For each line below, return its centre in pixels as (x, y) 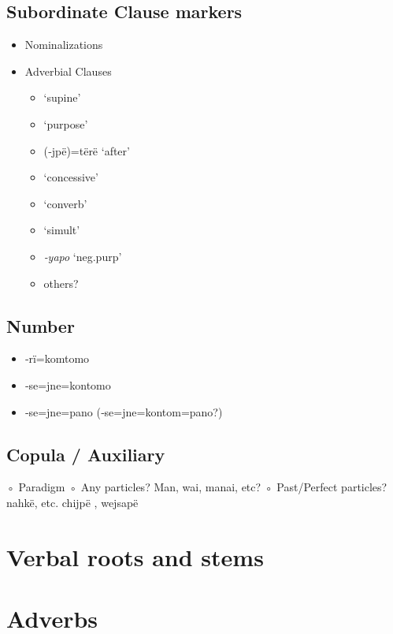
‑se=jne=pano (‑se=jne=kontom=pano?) (124, 411)
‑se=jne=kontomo (68, 384)
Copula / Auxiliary (86, 454)
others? (61, 283)
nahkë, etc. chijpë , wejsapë (72, 502)
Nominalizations (64, 45)
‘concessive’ (71, 177)
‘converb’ (65, 203)
